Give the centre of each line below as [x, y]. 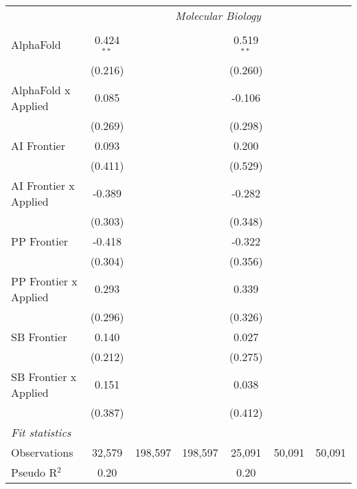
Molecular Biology [218, 15]
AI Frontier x [43, 185]
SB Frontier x [44, 376]
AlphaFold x [41, 89]
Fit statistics [41, 432]
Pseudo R [34, 472]
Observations [42, 452]
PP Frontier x [44, 281]
